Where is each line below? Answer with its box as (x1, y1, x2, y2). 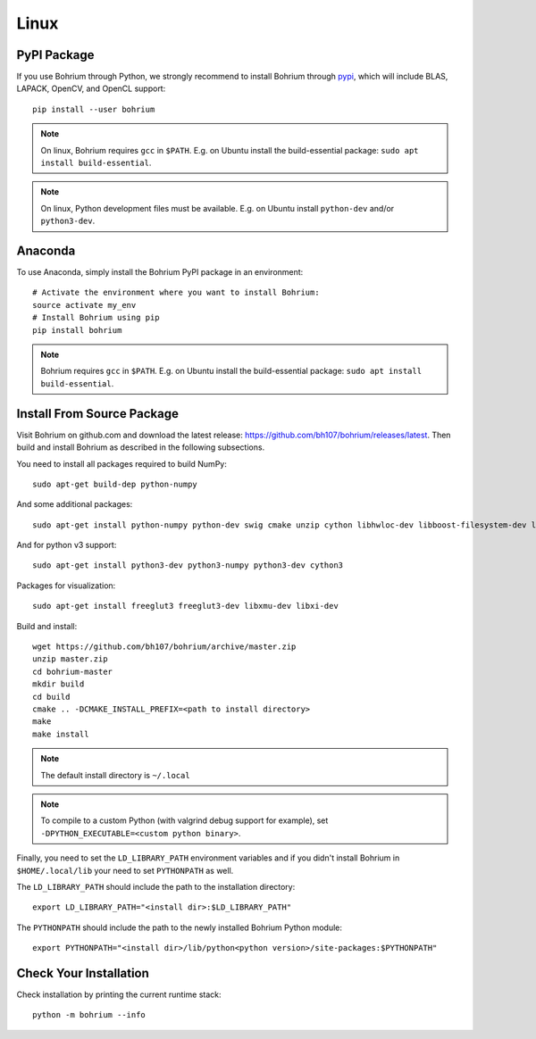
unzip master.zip (32, 654, 108, 664)
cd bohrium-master (32, 666, 113, 677)
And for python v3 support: (16, 540, 117, 551)
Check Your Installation (16, 965, 149, 981)
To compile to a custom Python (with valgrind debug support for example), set (40, 815, 329, 826)
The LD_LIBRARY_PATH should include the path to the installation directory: (16, 881, 296, 892)
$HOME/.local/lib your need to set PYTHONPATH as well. (16, 865, 234, 876)
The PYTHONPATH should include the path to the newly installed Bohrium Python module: (16, 922, 343, 933)
